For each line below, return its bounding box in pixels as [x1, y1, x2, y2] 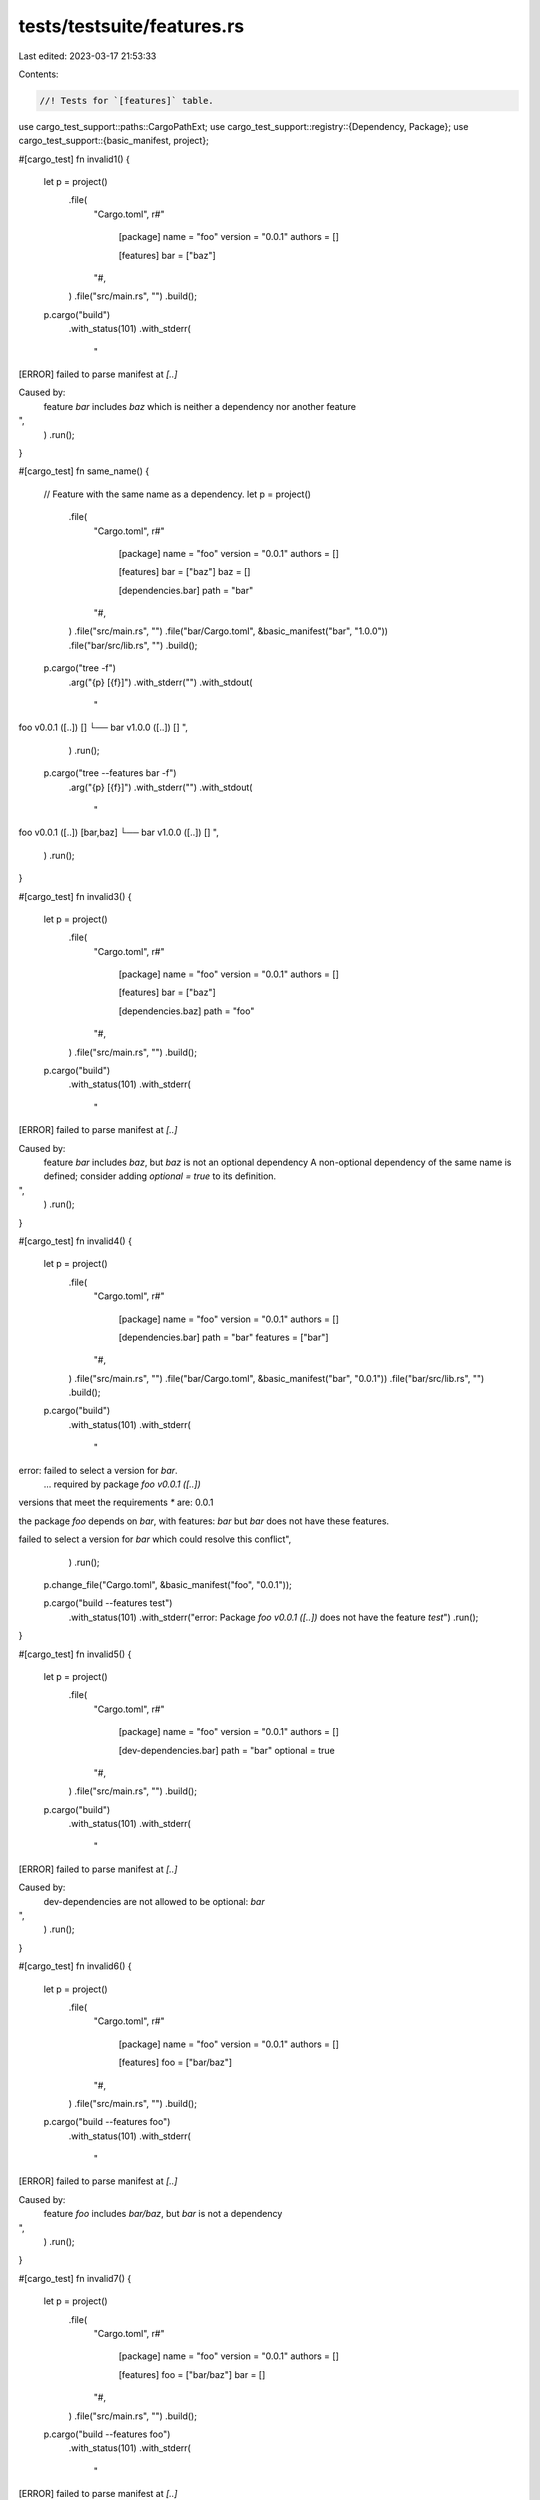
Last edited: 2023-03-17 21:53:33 [18, 50, 157, 62]
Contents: [18, 68, 59, 80]
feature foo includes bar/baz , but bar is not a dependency [43, 2208, 283, 2220]
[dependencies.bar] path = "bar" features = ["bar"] [118, 1331, 329, 1343]
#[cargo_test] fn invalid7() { [18, 2272, 132, 2284]
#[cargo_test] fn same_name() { [18, 465, 150, 477]
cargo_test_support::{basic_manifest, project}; [18, 135, 209, 147]
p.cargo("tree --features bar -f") [43, 767, 177, 779]
